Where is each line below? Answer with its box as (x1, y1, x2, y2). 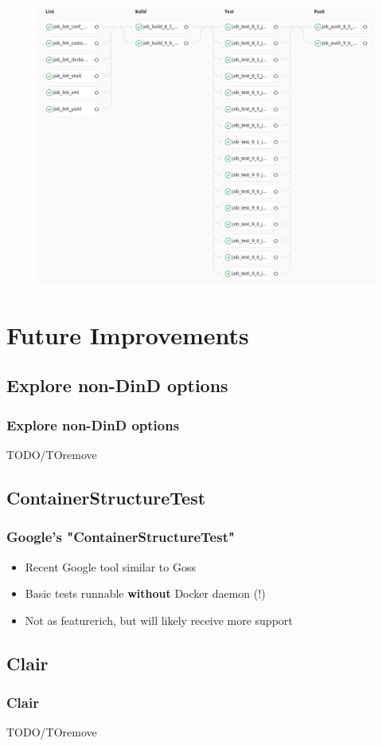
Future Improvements (6, 318, 249, 351)
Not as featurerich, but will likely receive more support (25, 611, 293, 628)
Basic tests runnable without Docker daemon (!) (25, 585, 266, 602)
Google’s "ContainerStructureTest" (6, 527, 235, 547)
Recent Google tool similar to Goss (25, 558, 196, 575)
